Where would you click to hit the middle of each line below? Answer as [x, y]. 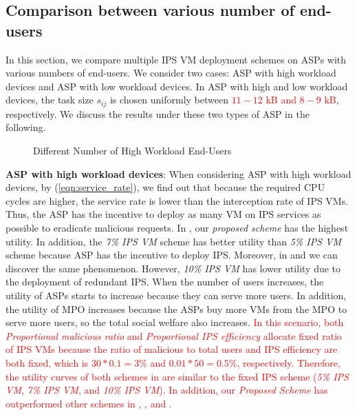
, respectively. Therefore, [289, 362]
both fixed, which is [47, 362]
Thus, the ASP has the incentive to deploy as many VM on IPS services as [163, 214]
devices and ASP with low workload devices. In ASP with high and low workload [177, 86]
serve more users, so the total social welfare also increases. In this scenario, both [175, 322]
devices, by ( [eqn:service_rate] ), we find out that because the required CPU [165, 187]
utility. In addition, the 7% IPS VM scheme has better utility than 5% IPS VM [174, 241]
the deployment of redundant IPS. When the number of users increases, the [165, 282]
